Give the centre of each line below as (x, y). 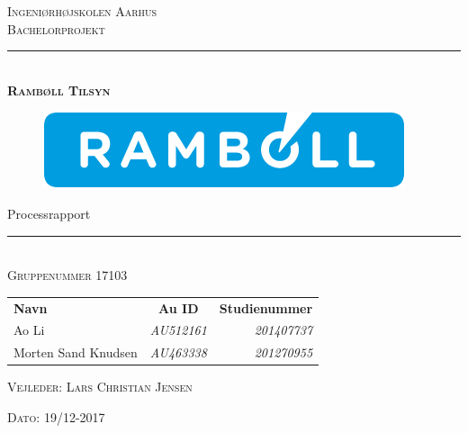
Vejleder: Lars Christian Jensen (100, 387)
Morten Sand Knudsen (76, 352)
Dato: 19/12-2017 (56, 416)
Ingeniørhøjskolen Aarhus (82, 11)
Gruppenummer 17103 (67, 275)
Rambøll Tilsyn (59, 90)
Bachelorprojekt (56, 28)
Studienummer (266, 307)
